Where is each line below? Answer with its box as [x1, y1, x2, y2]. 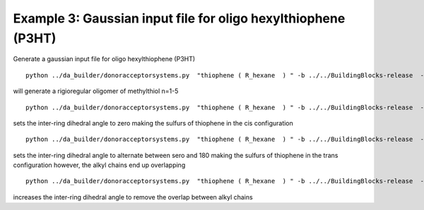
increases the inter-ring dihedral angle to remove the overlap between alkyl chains [13, 192, 254, 201]
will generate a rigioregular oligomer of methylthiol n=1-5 [13, 87, 179, 95]
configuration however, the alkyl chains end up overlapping [13, 161, 186, 169]
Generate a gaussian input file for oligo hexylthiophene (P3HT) [13, 55, 196, 63]
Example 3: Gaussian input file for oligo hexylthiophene [13, 11, 346, 26]
